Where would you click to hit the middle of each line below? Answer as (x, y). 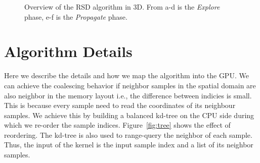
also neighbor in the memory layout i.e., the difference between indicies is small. (128, 95)
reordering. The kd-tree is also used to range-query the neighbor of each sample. (128, 134)
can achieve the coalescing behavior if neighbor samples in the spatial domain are (130, 85)
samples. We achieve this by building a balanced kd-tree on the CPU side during (129, 115)
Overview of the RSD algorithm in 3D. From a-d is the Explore (122, 7)
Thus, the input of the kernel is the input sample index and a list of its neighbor (129, 145)
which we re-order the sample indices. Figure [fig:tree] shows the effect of (117, 125)
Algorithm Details (68, 51)
